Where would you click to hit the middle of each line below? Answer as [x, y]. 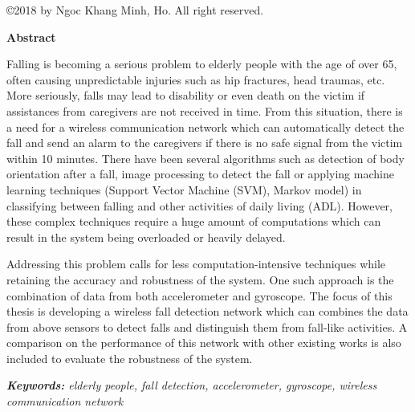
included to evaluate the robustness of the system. [130, 358]
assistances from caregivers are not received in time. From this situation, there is [205, 110]
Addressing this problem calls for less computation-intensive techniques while [196, 264]
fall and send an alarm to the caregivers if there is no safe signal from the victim [205, 143]
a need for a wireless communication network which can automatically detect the [205, 126]
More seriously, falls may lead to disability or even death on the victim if [186, 95]
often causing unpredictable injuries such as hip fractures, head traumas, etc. [196, 79]
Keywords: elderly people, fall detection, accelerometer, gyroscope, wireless [192, 385]
